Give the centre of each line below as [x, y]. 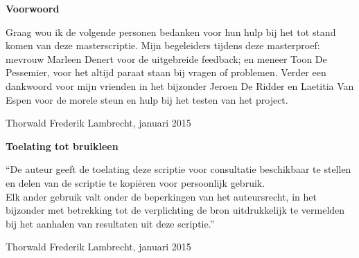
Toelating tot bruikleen [62, 146]
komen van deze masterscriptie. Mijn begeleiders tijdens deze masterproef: [163, 45]
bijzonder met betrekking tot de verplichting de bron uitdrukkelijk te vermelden [175, 210]
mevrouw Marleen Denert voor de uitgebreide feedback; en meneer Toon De [166, 58]
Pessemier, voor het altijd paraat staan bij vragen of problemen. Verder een [166, 72]
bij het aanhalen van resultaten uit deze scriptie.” [110, 223]
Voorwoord [33, 8]
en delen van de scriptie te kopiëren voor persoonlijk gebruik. [135, 182]
